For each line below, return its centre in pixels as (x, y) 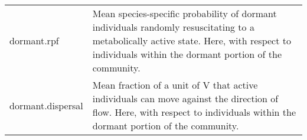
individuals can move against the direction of (185, 98)
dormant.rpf (34, 40)
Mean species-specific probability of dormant (184, 13)
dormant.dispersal (46, 105)
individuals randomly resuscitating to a (173, 27)
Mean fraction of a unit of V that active (175, 85)
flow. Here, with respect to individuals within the (194, 112)
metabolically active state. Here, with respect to (192, 40)
